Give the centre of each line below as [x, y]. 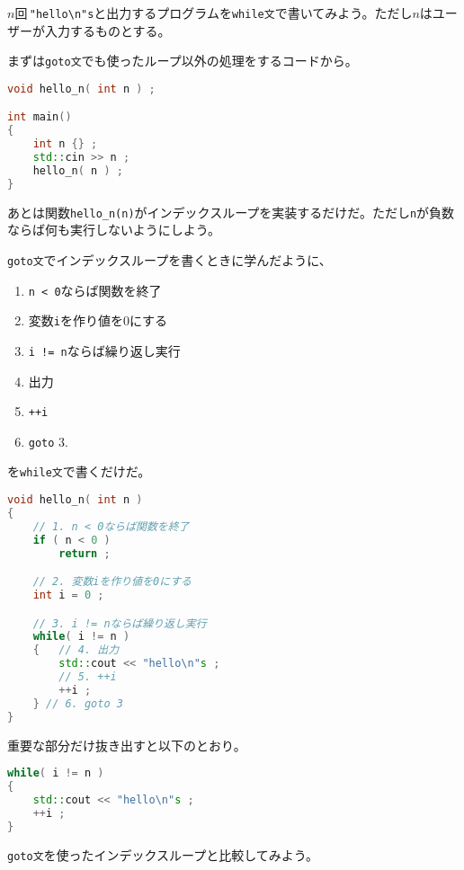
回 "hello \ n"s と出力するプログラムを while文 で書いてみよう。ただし [214, 13]
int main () [40, 117]
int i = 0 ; [68, 595]
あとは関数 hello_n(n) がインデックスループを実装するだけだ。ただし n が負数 [231, 212]
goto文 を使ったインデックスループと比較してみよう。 [163, 854]
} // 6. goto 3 [78, 703]
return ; [85, 553]
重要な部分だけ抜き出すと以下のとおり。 [127, 745]
